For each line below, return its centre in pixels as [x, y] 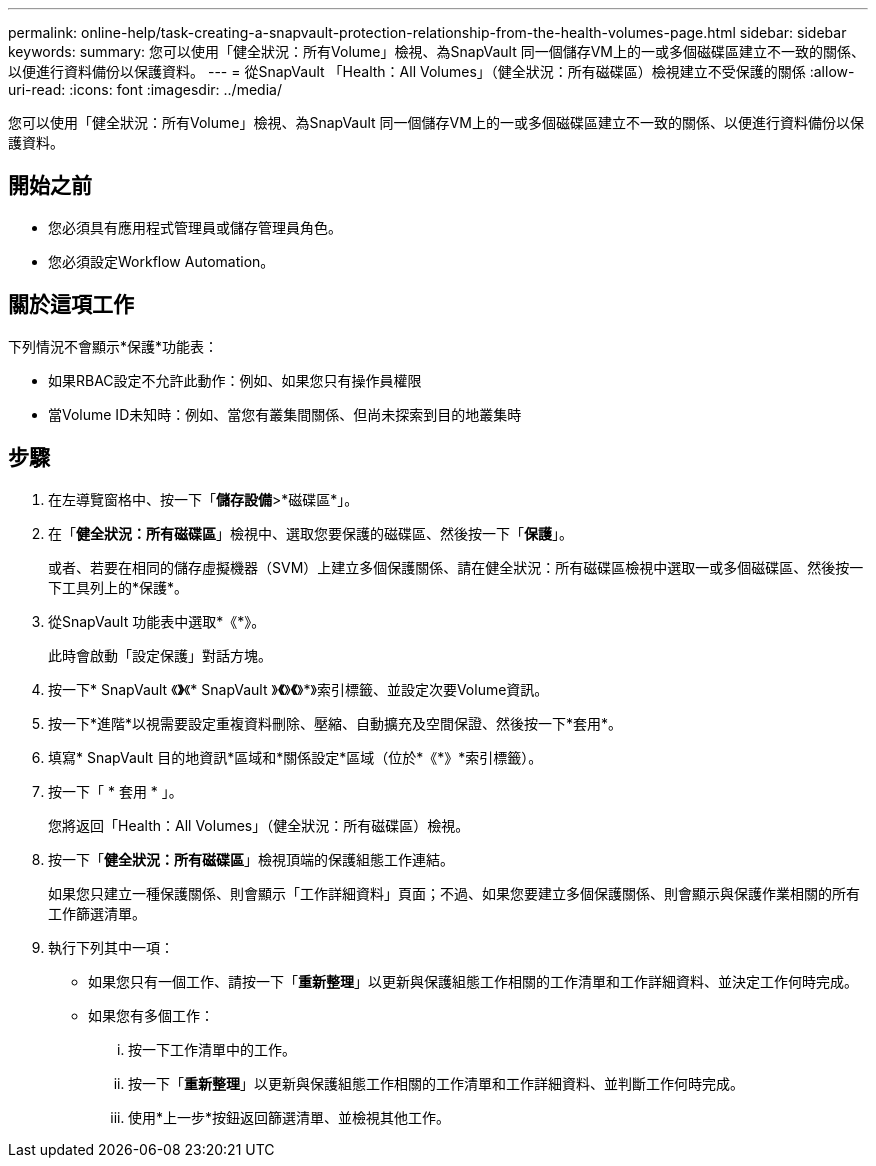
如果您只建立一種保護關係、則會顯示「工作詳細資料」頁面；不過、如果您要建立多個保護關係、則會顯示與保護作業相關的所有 [454, 893]
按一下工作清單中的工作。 [212, 1049]
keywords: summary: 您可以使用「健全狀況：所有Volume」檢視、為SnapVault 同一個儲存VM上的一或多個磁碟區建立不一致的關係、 [436, 51]
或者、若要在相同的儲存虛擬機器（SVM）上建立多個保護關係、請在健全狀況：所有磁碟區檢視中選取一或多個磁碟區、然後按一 [456, 567]
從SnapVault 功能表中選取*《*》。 [157, 621]
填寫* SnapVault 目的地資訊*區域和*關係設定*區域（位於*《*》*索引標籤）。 [295, 757]
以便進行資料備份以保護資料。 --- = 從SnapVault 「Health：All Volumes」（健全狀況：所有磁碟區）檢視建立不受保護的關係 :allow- [431, 71]
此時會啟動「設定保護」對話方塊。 [160, 655]
